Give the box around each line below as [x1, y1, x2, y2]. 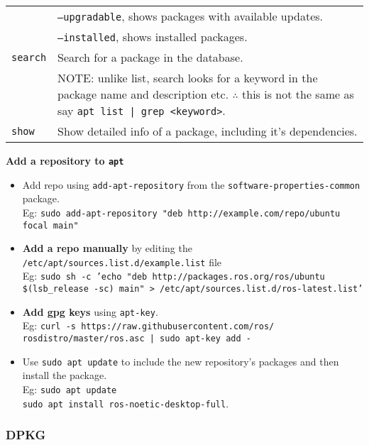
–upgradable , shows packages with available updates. [57, 8, 324, 24]
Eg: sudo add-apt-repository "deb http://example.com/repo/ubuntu [22, 204, 341, 219]
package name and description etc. [57, 86, 229, 102]
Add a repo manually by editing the [22, 241, 192, 256]
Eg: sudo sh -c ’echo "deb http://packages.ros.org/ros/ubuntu [22, 268, 325, 283]
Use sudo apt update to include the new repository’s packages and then [22, 353, 339, 368]
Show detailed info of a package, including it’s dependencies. [57, 123, 358, 139]
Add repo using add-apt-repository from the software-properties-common [22, 177, 360, 192]
